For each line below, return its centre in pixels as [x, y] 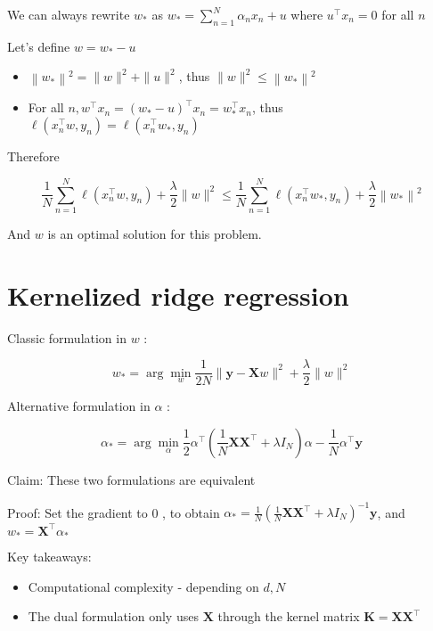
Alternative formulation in [79, 406]
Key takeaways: [49, 556]
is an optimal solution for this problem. [155, 233]
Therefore [33, 156]
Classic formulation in [67, 337]
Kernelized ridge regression [178, 295]
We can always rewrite [69, 14]
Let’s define [39, 46]
